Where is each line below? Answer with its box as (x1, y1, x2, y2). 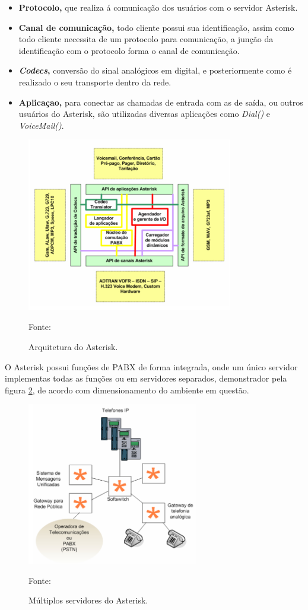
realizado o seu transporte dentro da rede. (18, 75, 172, 88)
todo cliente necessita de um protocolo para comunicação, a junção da (18, 33, 274, 45)
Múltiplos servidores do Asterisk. (28, 594, 148, 606)
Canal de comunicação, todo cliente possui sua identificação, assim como (18, 21, 294, 33)
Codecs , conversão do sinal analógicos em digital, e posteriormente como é (18, 64, 292, 77)
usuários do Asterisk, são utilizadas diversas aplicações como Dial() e (18, 107, 271, 120)
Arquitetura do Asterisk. (28, 340, 118, 352)
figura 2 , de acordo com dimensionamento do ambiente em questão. (5, 383, 249, 396)
